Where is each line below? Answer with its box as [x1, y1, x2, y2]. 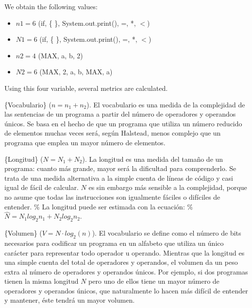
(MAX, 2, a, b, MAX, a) [39, 67, 113, 77]
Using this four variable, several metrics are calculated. [4, 83, 168, 93]
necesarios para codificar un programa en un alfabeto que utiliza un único [4, 238, 224, 248]
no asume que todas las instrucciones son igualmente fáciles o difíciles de [4, 191, 220, 202]
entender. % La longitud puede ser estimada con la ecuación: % [4, 201, 193, 211]
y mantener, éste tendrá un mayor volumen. [4, 295, 135, 305]
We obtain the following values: [4, 1, 98, 11]
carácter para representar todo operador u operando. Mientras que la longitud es [4, 247, 245, 257]
